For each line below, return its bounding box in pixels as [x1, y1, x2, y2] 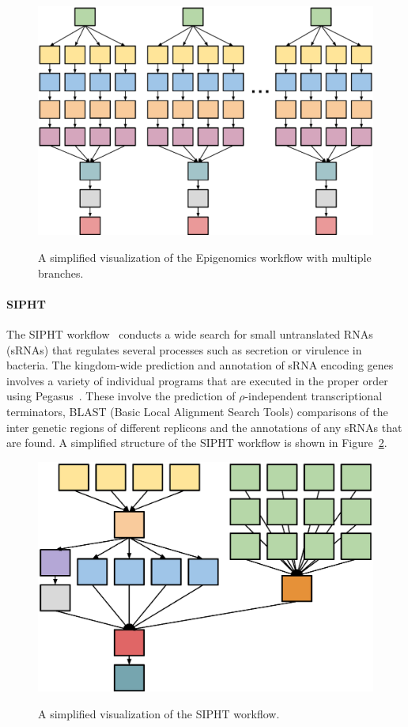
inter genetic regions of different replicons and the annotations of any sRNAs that [6, 418, 402, 435]
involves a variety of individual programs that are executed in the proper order [6, 372, 388, 388]
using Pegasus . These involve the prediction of [6, 388, 236, 404]
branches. [38, 264, 84, 281]
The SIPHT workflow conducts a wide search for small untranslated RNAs [6, 326, 373, 342]
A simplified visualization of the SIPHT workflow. [38, 705, 280, 721]
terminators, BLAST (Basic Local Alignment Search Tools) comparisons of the [6, 403, 388, 419]
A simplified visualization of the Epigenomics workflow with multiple [38, 249, 372, 266]
